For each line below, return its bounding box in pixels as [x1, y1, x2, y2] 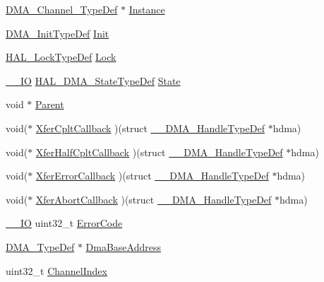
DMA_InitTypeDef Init [6, 25, 109, 40]
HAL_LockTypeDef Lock [6, 49, 116, 64]
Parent [35, 97, 64, 112]
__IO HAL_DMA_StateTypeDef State [6, 73, 181, 88]
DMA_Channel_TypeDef [6, 2, 118, 16]
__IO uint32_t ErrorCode [6, 216, 123, 230]
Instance [128, 2, 165, 16]
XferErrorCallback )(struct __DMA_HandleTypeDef [35, 168, 269, 183]
